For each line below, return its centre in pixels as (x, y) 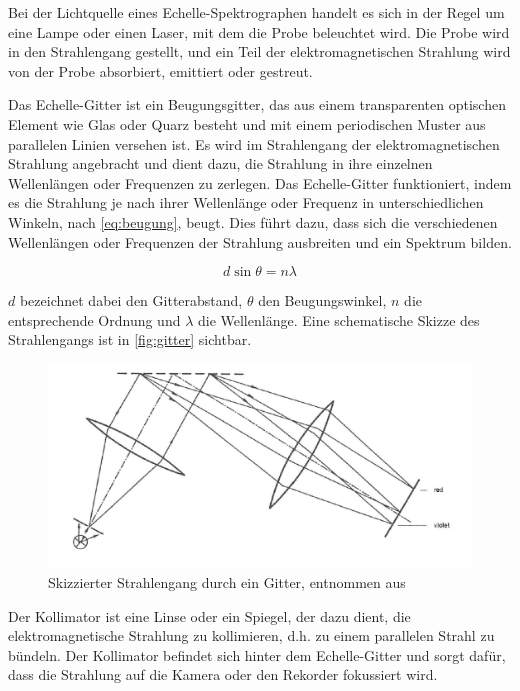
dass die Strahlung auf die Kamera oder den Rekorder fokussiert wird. (223, 674)
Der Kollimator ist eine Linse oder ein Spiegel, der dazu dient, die (209, 615)
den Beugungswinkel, (322, 300)
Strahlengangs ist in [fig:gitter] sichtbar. (130, 339)
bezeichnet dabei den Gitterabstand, (131, 300)
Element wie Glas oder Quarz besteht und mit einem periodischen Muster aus (247, 123)
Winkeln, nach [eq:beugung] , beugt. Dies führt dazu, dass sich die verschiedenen (253, 221)
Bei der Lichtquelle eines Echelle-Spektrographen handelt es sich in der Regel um (256, 12)
